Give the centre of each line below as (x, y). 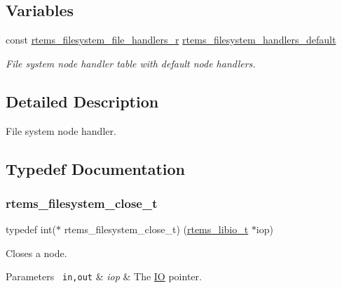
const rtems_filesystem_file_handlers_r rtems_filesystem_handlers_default (171, 40)
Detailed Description (82, 101)
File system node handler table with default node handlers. (131, 63)
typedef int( (31, 229)
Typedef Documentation (95, 168)
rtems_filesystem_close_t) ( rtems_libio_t (156, 229)
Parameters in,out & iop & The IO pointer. (104, 276)
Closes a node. (36, 253)
